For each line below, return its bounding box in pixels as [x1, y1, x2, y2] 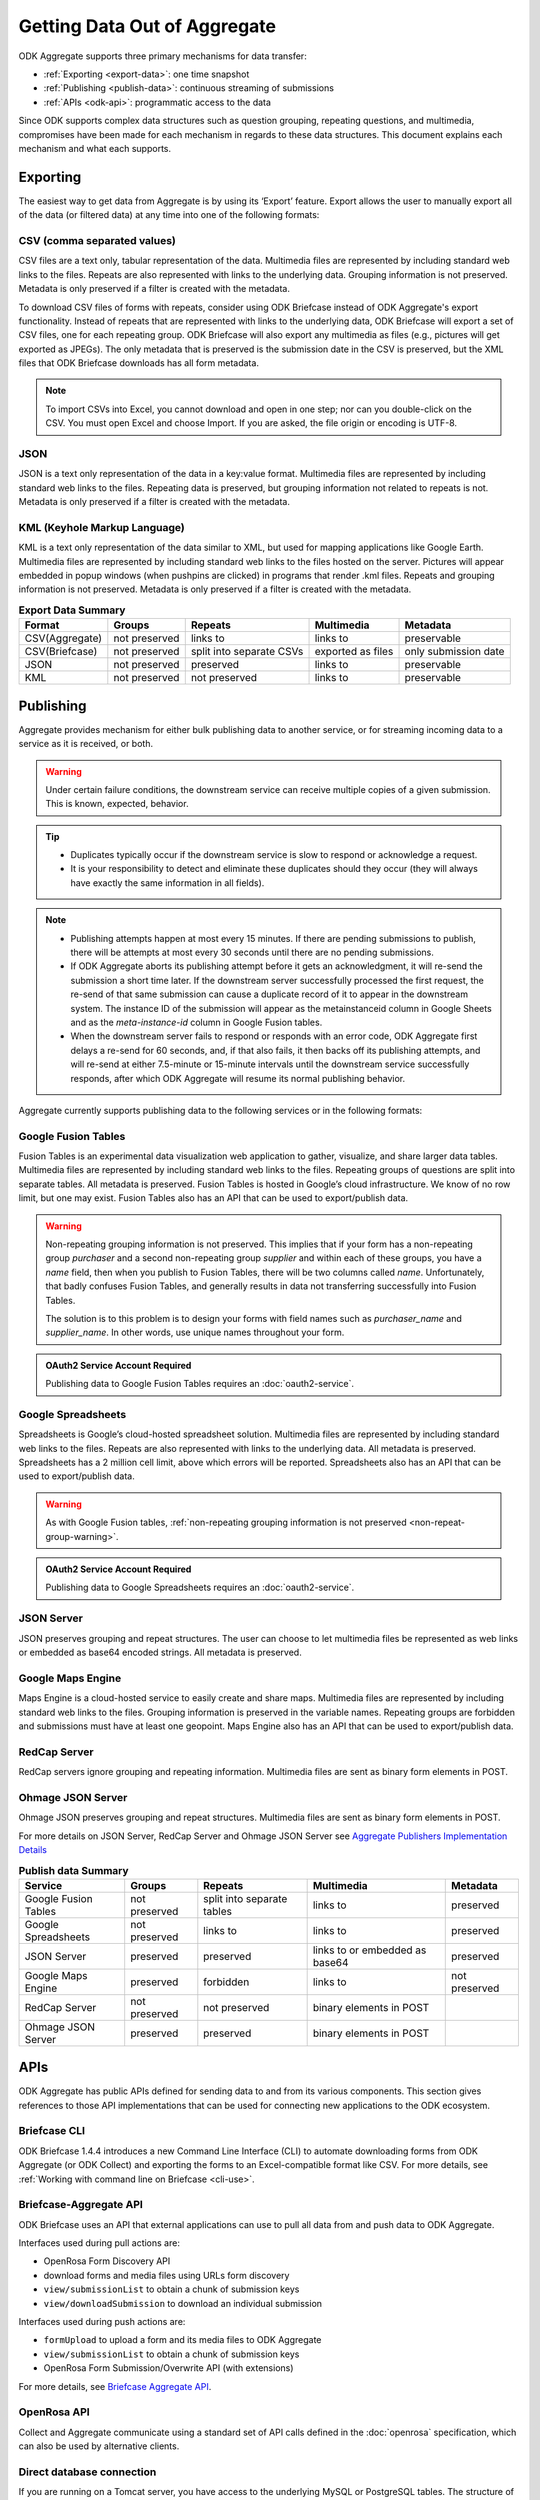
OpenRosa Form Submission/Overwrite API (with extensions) [43, 2362, 294, 2374]
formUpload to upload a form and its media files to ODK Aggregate [43, 2334, 322, 2346]
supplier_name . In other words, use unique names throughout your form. [45, 1326, 345, 1339]
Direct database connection [18, 2465, 157, 2479]
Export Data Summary [18, 603, 126, 617]
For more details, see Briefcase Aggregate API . [18, 2380, 212, 2392]
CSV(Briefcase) [24, 645, 98, 659]
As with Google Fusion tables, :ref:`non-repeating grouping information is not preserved [45, 1516, 407, 1529]
